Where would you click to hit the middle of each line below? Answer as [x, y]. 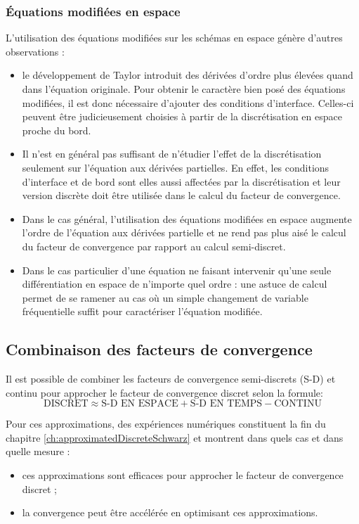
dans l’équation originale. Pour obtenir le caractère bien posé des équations [184, 89]
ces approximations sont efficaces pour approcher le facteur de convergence [183, 475]
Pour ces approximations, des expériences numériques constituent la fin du [166, 424]
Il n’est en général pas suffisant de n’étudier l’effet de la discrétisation [172, 154]
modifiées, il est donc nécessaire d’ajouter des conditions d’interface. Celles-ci [188, 102]
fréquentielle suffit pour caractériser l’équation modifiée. [142, 311]
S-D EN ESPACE [140, 404]
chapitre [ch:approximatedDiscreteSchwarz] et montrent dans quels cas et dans [175, 437]
